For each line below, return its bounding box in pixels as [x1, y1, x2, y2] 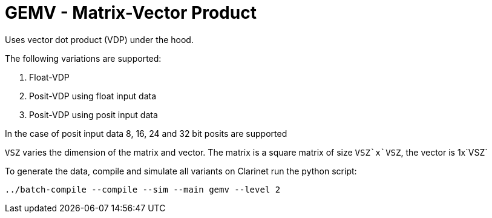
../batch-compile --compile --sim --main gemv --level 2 [5, 184, 281, 194]
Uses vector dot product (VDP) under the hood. [5, 34, 194, 45]
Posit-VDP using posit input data [29, 109, 158, 120]
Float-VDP [29, 71, 70, 82]
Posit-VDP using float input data [29, 90, 157, 101]
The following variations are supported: [5, 53, 162, 64]
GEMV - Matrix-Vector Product [5, 2, 257, 23]
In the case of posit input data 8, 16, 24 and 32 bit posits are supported [5, 128, 287, 139]
